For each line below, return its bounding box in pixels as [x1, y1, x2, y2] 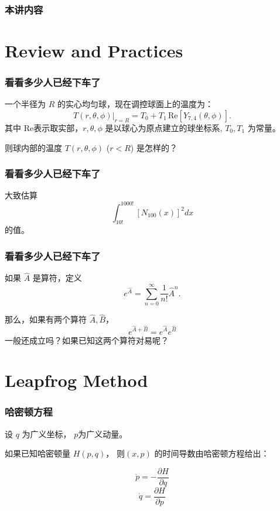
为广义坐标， [22, 427, 71, 440]
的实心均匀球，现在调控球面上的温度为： [57, 98, 213, 110]
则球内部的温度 [5, 141, 62, 153]
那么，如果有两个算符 [5, 313, 87, 325]
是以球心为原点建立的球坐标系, [105, 122, 223, 134]
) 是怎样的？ [130, 141, 177, 153]
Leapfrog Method [5, 368, 148, 392]
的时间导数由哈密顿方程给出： [154, 447, 269, 459]
